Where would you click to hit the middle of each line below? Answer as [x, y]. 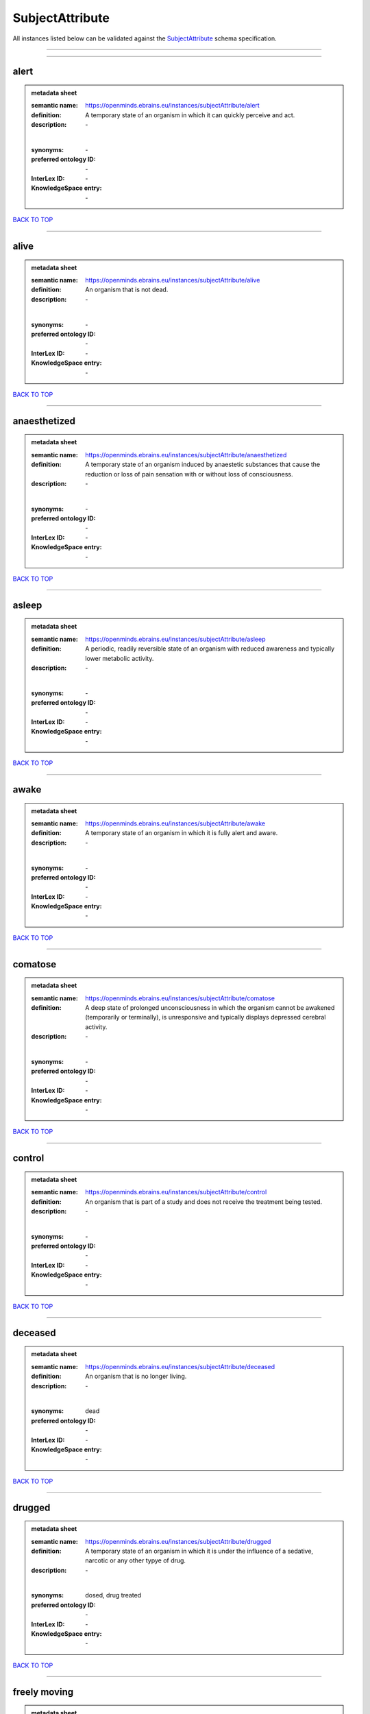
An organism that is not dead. [127, 290]
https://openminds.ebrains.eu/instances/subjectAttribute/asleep [175, 639]
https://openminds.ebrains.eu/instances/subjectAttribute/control [176, 1192]
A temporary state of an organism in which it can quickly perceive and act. [190, 115]
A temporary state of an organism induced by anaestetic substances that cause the [203, 464]
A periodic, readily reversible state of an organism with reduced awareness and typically [210, 649]
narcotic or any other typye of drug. [136, 1560]
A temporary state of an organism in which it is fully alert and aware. [182, 833]
